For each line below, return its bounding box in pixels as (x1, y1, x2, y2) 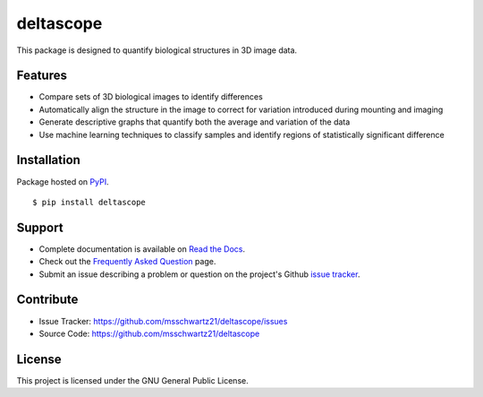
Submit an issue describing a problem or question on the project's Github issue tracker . (38, 269, 360, 280)
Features (16, 68, 67, 83)
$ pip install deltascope (32, 197, 147, 207)
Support (16, 220, 64, 235)
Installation (16, 152, 80, 168)
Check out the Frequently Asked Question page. (38, 256, 216, 267)
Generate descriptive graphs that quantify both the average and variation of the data (38, 117, 351, 127)
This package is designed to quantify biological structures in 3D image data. (16, 45, 298, 56)
